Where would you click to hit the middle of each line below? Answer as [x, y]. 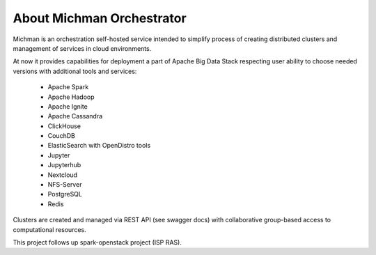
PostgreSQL [65, 194]
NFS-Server [65, 185]
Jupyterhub [64, 165]
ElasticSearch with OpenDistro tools [99, 146]
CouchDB [62, 136]
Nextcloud [63, 175]
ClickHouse [64, 126]
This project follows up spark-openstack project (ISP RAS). [97, 242]
